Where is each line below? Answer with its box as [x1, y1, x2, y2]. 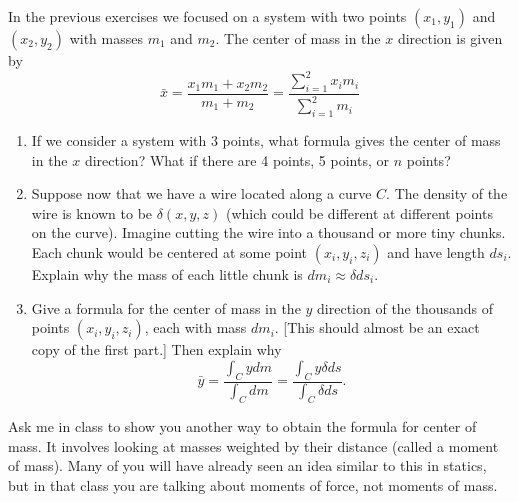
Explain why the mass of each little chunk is [31, 264, 303, 285]
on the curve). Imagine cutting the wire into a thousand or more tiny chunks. [31, 222, 506, 243]
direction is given [397, 28, 503, 48]
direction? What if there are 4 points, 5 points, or [84, 149, 389, 170]
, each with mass [144, 317, 247, 338]
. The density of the [386, 183, 508, 204]
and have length [387, 242, 485, 263]
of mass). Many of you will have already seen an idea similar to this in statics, [8, 455, 487, 476]
